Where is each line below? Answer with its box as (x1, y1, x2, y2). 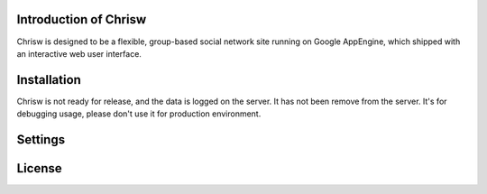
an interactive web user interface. (16, 48, 142, 59)
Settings (16, 132, 66, 148)
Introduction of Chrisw (16, 12, 147, 27)
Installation (16, 72, 81, 88)
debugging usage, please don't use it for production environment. (16, 108, 262, 119)
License (16, 161, 62, 176)
